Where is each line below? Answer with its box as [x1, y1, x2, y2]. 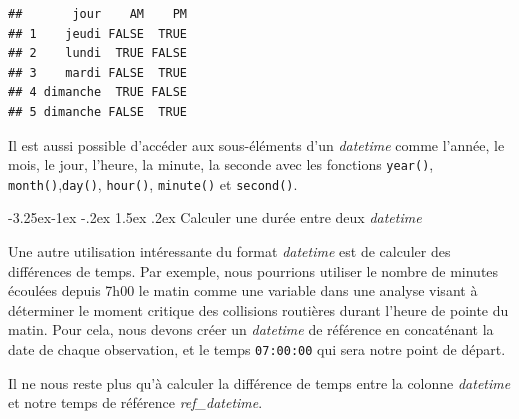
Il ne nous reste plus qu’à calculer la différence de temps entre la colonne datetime [8, 372, 511, 393]
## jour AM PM [8, 7, 187, 21]
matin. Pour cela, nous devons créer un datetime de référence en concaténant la [8, 319, 494, 340]
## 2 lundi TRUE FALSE [8, 46, 187, 61]
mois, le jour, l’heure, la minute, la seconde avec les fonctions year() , [8, 154, 434, 175]
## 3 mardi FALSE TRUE [8, 65, 187, 80]
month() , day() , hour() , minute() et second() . [8, 173, 298, 194]
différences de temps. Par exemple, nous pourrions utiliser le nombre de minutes [8, 260, 499, 281]
